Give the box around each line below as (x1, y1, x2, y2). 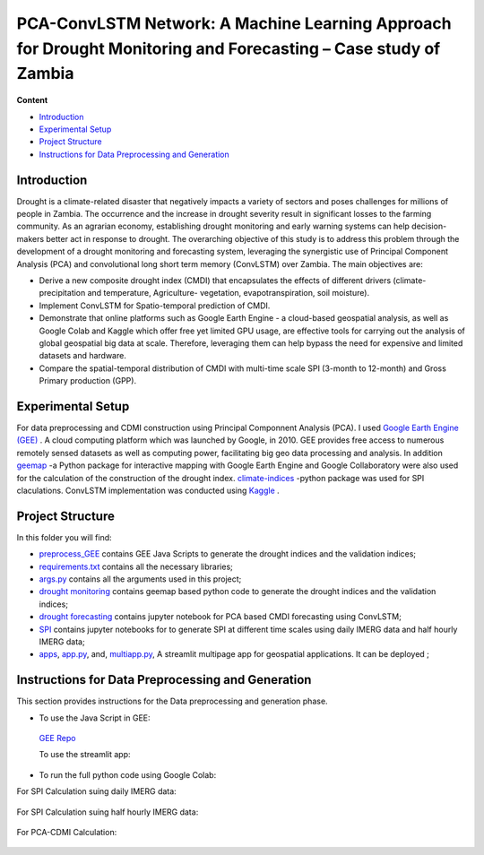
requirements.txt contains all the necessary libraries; (39, 561, 233, 572)
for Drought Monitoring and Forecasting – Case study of (16, 39, 441, 58)
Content (16, 95, 48, 106)
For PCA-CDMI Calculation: (16, 827, 117, 837)
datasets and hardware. (39, 350, 127, 361)
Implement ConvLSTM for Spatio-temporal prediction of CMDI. (39, 300, 271, 311)
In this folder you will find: (16, 531, 112, 542)
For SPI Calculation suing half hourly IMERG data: (16, 807, 199, 817)
